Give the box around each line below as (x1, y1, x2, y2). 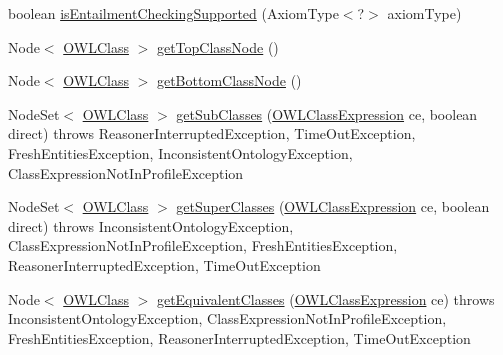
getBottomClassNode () (156, 70, 302, 91)
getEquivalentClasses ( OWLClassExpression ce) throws (156, 288, 495, 309)
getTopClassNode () (156, 36, 279, 57)
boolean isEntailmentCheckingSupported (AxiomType (8, 3, 339, 23)
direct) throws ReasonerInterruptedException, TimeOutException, (8, 123, 416, 144)
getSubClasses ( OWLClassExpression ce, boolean (176, 103, 478, 124)
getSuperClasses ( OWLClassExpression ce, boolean (176, 196, 490, 217)
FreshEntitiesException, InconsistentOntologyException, (8, 142, 353, 163)
